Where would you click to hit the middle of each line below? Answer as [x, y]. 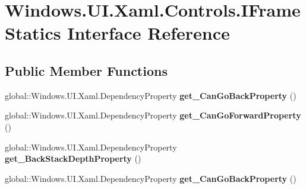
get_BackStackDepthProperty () [73, 158]
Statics [33, 33]
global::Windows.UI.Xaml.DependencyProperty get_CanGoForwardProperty [153, 115]
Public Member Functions [86, 70]
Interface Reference [149, 33]
